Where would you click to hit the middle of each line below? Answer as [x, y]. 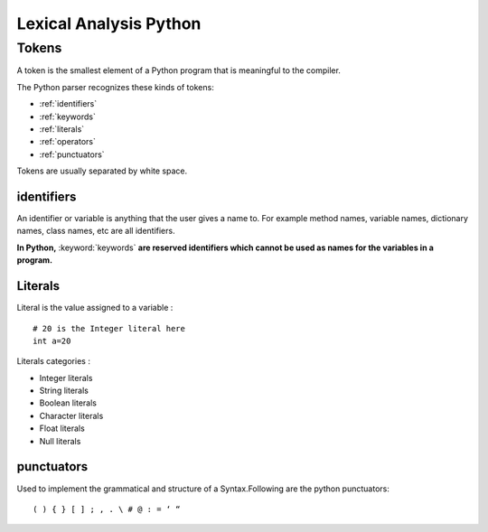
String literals [64, 391]
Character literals [71, 415]
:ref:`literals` [62, 129]
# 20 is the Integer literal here [109, 328]
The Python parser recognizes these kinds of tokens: [115, 87]
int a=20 [52, 341]
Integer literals [66, 378]
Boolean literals [68, 403]
